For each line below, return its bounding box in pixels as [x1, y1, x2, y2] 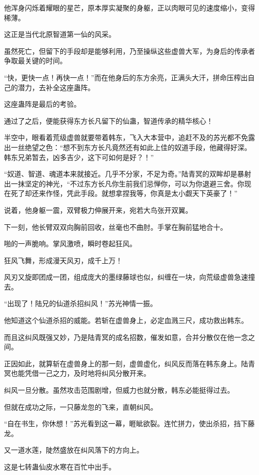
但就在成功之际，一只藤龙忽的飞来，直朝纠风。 [4, 401, 157, 412]
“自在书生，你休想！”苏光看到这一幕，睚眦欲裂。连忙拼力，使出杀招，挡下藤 [4, 418, 255, 429]
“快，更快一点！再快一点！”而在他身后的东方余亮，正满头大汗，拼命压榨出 [4, 72, 248, 82]
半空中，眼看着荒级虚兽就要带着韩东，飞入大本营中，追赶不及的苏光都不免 [4, 132, 248, 143]
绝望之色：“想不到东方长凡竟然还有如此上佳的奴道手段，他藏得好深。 [24, 142, 252, 152]
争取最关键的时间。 [4, 55, 67, 66]
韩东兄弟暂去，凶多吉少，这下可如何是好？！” [4, 152, 154, 162]
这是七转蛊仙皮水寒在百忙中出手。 [4, 462, 116, 472]
